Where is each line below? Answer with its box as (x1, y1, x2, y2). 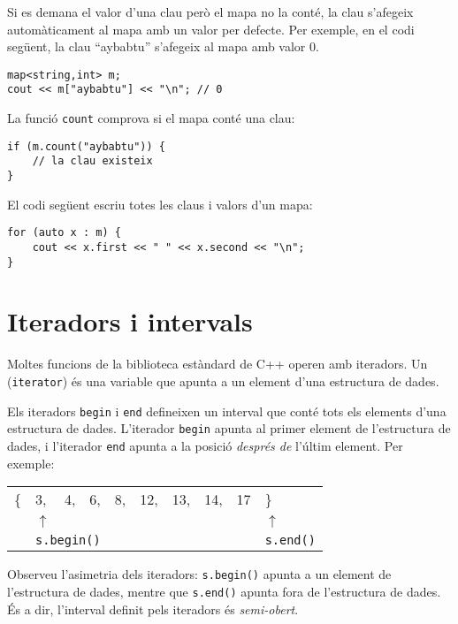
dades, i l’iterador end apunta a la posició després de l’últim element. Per (7, 436, 403, 454)
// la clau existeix (32, 155, 153, 168)
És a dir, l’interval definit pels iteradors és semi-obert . (7, 599, 299, 618)
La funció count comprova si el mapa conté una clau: (7, 109, 295, 127)
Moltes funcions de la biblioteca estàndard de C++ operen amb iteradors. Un (7, 354, 428, 373)
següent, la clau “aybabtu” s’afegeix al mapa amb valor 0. (7, 37, 319, 56)
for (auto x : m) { (7, 226, 121, 240)
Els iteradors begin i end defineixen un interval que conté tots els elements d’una (7, 401, 447, 420)
